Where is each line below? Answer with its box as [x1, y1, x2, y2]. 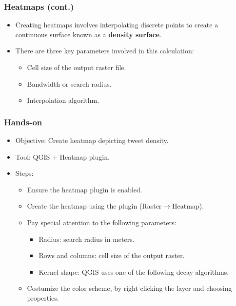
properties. [27, 292, 59, 303]
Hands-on [4, 116, 42, 128]
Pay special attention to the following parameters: [27, 217, 177, 227]
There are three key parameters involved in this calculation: [15, 46, 194, 56]
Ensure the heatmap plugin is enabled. [27, 184, 142, 194]
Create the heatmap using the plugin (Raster [27, 201, 162, 211]
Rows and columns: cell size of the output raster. [39, 250, 185, 260]
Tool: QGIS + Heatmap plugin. [15, 151, 110, 162]
